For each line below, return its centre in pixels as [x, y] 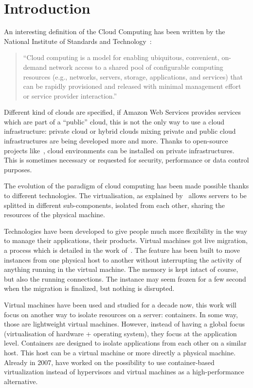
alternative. [21, 381]
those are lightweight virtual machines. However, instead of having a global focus [125, 324]
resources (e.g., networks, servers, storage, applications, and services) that [133, 76]
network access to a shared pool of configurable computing [136, 67]
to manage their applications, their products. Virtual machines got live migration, [126, 240]
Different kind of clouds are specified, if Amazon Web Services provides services [122, 112]
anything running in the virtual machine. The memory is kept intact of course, [121, 269]
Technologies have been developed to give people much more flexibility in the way [126, 231]
